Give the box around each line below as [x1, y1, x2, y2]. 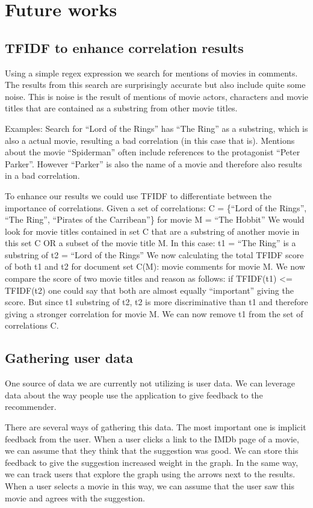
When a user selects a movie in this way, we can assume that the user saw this [5, 480, 294, 492]
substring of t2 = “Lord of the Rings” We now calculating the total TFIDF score [5, 248, 304, 261]
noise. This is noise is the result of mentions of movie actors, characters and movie [5, 90, 308, 102]
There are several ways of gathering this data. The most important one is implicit [5, 421, 306, 433]
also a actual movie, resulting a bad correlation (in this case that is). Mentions [5, 134, 295, 146]
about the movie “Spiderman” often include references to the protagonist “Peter [5, 146, 300, 158]
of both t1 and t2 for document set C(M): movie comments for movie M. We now [5, 260, 305, 273]
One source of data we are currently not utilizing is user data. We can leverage [5, 377, 295, 389]
